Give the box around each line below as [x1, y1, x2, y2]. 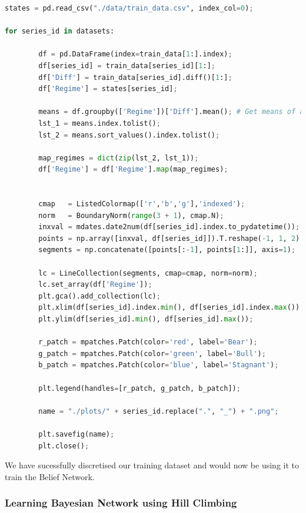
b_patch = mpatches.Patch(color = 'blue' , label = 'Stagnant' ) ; [38, 361, 279, 370]
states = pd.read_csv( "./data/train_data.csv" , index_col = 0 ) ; [5, 4, 254, 12]
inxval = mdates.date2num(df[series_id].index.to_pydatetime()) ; [38, 223, 300, 232]
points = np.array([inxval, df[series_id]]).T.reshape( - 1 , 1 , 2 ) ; [38, 234, 304, 243]
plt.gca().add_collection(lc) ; [38, 291, 161, 300]
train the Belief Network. [5, 470, 95, 482]
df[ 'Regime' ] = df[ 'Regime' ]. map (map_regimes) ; [38, 165, 228, 174]
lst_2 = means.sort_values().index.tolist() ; [38, 130, 220, 139]
